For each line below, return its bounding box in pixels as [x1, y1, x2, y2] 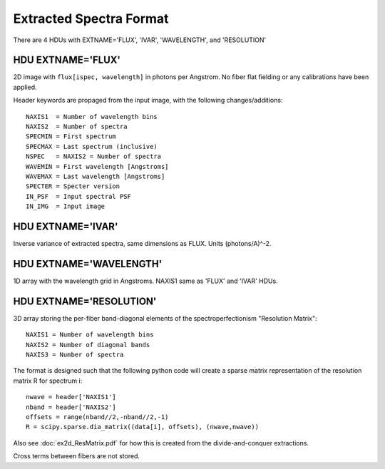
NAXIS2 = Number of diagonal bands [26, 341, 150, 349]
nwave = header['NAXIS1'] [26, 393, 117, 401]
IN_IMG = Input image [26, 202, 106, 210]
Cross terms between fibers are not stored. [13, 452, 140, 460]
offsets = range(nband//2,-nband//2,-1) [26, 413, 169, 421]
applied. [13, 83, 37, 91]
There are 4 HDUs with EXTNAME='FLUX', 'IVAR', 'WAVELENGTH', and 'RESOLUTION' [13, 36, 267, 44]
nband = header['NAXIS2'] [26, 403, 117, 411]
